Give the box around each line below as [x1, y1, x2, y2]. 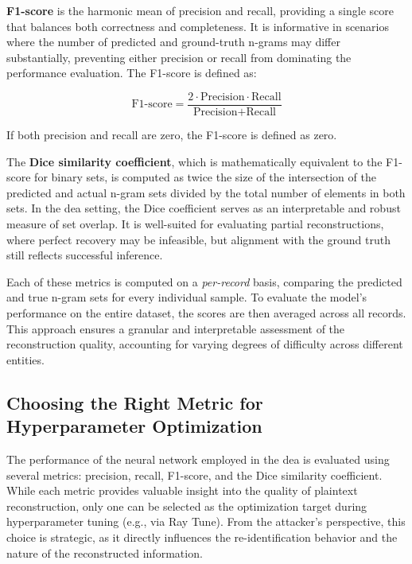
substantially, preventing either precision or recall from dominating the [6, 49, 352, 65]
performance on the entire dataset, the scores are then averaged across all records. [6, 304, 406, 321]
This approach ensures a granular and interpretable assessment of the [6, 320, 345, 336]
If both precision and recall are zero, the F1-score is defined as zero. [6, 126, 337, 143]
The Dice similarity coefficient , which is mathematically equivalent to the [6, 153, 383, 169]
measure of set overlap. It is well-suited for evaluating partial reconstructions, [6, 216, 384, 231]
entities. [6, 351, 45, 368]
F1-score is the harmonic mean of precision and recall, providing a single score [6, 2, 395, 18]
